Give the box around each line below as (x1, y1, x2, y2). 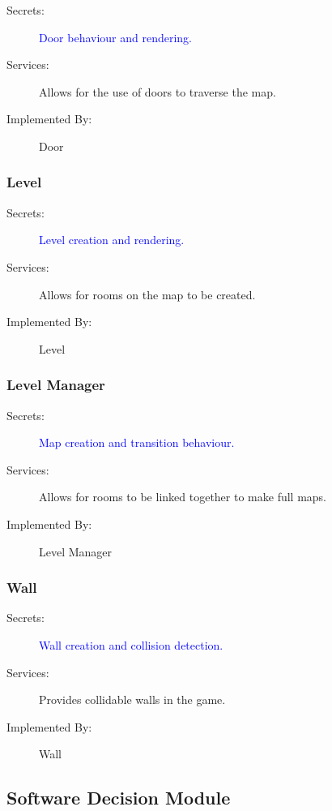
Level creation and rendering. (39, 231, 185, 248)
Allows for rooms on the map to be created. (39, 285, 256, 303)
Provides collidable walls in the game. (39, 691, 226, 708)
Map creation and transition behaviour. (39, 434, 235, 451)
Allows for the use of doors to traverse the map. (39, 83, 276, 100)
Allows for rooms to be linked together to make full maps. (39, 488, 326, 505)
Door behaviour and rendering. (39, 28, 193, 45)
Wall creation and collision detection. (39, 636, 223, 653)
